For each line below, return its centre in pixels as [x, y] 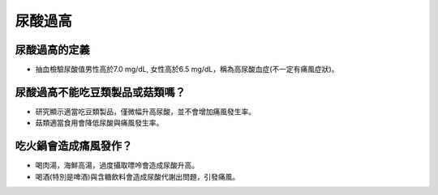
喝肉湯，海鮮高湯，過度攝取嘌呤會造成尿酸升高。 [117, 165]
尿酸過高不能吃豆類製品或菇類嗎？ [100, 92]
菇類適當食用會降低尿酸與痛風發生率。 [99, 123]
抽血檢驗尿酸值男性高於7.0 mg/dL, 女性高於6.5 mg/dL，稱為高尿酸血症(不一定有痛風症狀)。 [187, 70]
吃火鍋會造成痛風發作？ [74, 146]
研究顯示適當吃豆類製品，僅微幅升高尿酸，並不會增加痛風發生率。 [145, 111]
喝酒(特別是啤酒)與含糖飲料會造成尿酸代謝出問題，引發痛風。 [137, 176]
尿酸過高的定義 [52, 50]
